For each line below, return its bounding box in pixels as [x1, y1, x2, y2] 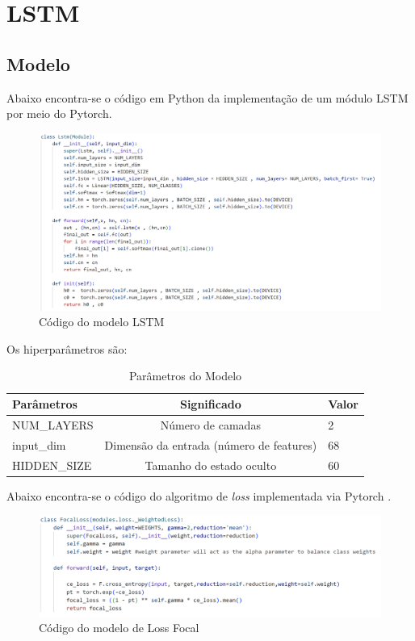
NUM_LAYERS [12, 416, 94, 433]
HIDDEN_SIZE [12, 456, 92, 473]
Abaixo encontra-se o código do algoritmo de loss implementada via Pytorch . [6, 487, 392, 504]
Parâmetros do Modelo [128, 367, 242, 384]
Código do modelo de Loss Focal [39, 619, 199, 636]
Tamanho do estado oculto [145, 456, 277, 473]
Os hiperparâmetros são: [6, 340, 128, 357]
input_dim [12, 436, 66, 453]
